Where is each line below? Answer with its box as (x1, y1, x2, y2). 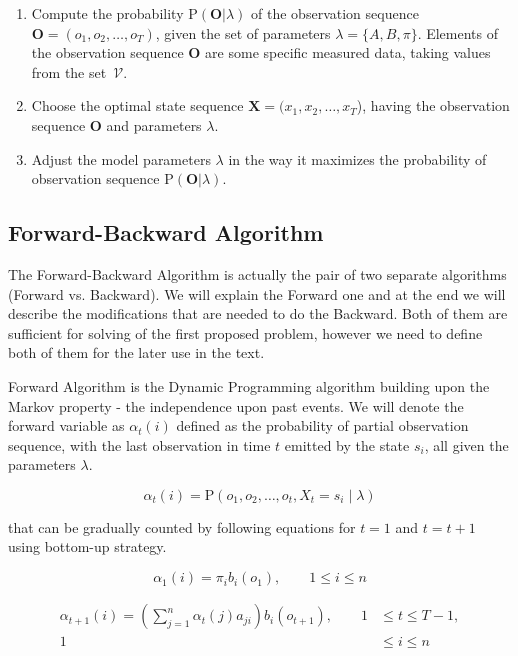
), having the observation (356, 95, 510, 116)
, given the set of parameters (155, 22, 331, 43)
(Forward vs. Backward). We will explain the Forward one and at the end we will (8, 283, 506, 304)
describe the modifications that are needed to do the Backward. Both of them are (8, 303, 508, 324)
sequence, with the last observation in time (8, 434, 271, 455)
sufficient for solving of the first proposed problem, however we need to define (8, 322, 483, 343)
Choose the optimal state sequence (31, 95, 244, 116)
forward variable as (8, 415, 125, 436)
